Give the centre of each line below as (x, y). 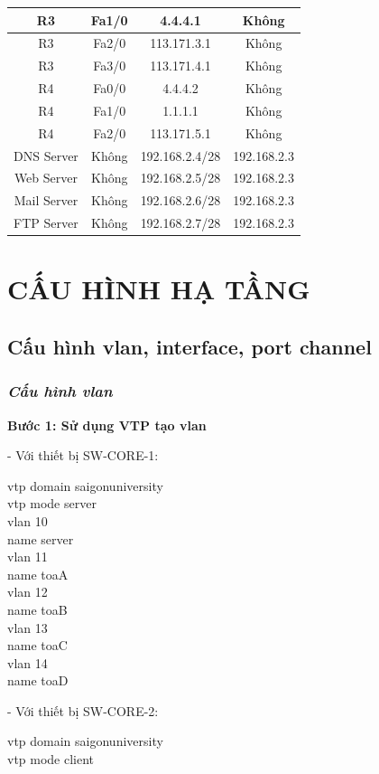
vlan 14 (28, 662)
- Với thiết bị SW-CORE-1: (83, 455)
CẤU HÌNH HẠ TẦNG (159, 289)
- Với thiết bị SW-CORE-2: (83, 710)
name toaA (38, 574)
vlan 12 (28, 592)
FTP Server (46, 223)
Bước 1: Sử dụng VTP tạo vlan (107, 425)
